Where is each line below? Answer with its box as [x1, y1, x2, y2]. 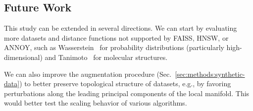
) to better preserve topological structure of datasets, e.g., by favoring [19, 78, 231, 89]
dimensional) [4, 52, 43, 62]
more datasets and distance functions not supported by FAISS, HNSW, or [4, 32, 229, 43]
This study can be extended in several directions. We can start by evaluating [4, 23, 237, 33]
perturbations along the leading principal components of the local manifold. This [4, 88, 250, 98]
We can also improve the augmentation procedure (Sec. [4, 68, 172, 79]
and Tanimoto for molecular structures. [45, 52, 168, 62]
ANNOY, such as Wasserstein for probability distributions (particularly [4, 42, 224, 53]
